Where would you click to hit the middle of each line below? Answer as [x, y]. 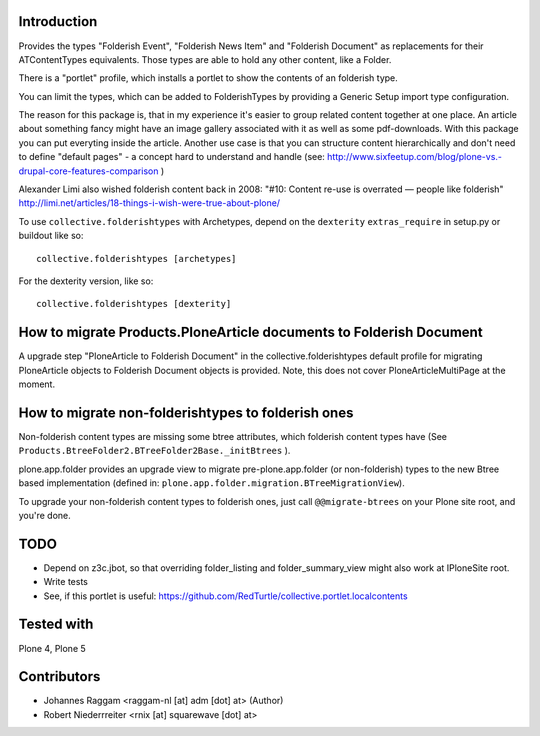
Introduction [58, 21]
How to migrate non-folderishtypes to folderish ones [186, 412]
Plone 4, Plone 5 [52, 648]
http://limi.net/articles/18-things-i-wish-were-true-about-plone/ [149, 203]
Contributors [59, 676]
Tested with [56, 624]
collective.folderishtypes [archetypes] [136, 258]
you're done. [45, 515]
